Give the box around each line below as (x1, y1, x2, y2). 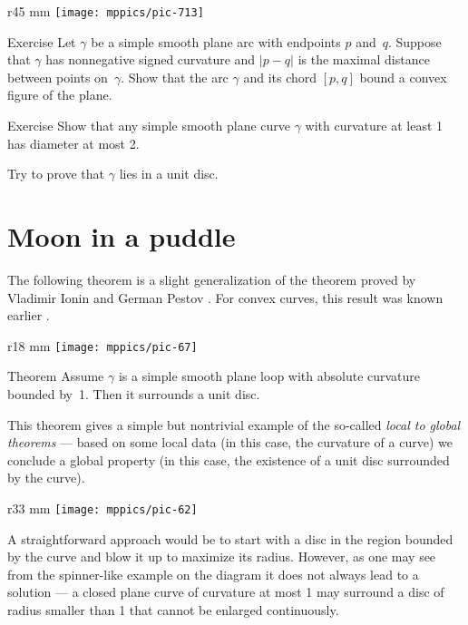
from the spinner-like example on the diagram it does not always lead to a (7, 564, 419, 583)
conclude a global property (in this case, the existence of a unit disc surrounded (7, 450, 450, 469)
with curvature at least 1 (305, 116, 444, 135)
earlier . (7, 306, 50, 325)
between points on (7, 67, 108, 86)
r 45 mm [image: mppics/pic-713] (7, 2, 204, 20)
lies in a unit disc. (119, 164, 219, 183)
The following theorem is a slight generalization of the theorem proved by (7, 269, 416, 288)
